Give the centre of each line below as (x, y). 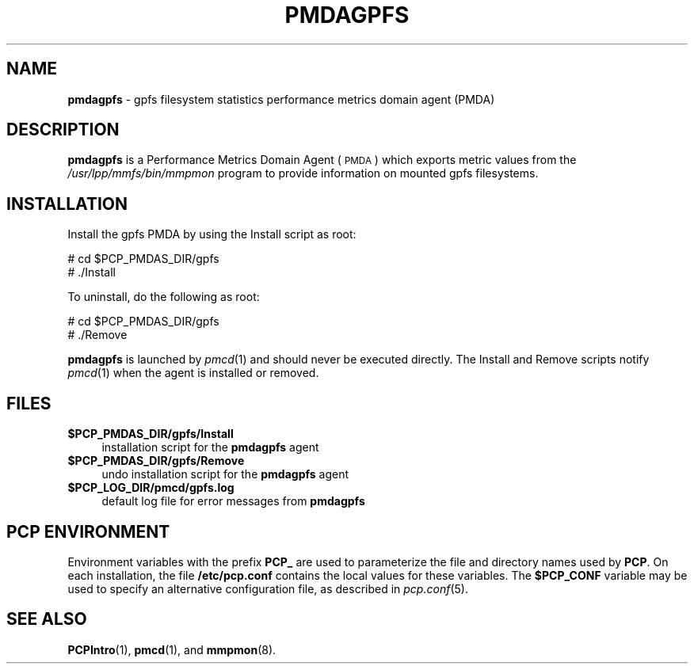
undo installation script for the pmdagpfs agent (225, 474)
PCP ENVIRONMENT (88, 531)
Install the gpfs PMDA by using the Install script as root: (212, 234)
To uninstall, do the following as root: (164, 297)
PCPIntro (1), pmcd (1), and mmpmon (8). (172, 649)
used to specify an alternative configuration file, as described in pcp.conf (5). (268, 588)
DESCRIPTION (63, 130)
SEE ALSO (47, 619)
